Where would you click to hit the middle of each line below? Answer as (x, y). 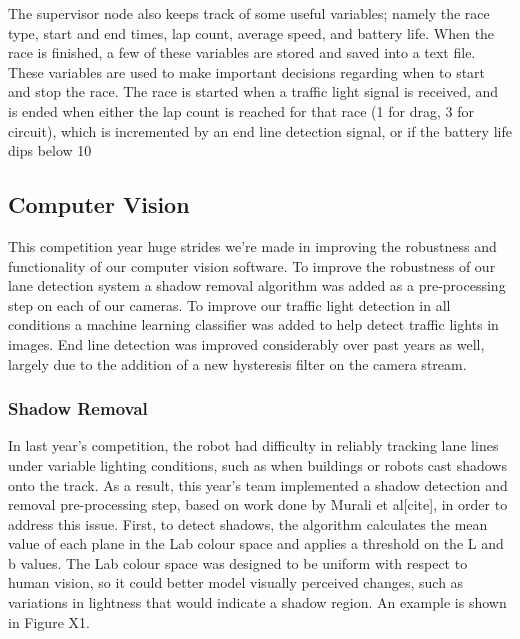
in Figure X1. (49, 621)
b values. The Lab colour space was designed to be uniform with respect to (238, 562)
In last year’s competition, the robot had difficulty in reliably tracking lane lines (253, 445)
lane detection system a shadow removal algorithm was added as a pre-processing (257, 285)
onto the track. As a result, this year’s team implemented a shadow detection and (258, 484)
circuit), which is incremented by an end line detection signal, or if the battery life (260, 130)
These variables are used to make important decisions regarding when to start (247, 71)
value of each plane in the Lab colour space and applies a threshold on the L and (256, 543)
